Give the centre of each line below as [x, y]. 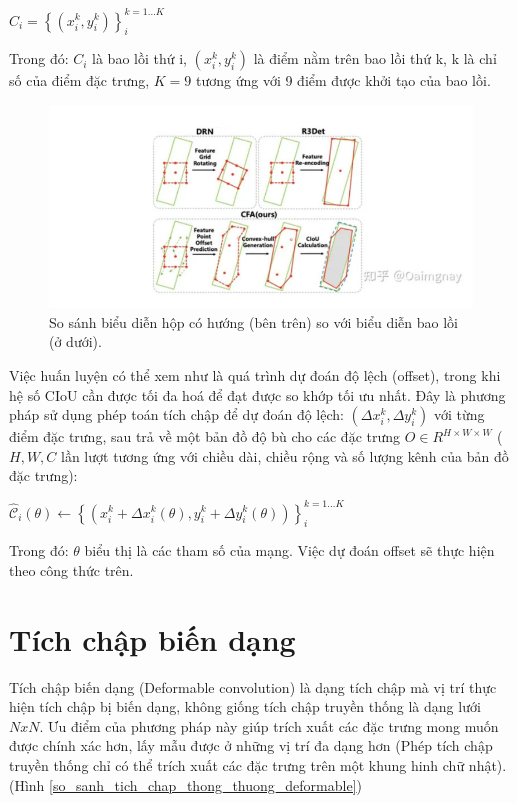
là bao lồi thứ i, [139, 58]
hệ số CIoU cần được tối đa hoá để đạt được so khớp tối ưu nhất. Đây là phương [257, 394]
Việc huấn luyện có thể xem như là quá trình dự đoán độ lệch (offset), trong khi [255, 375]
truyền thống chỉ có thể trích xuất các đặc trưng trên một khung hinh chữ [237, 764]
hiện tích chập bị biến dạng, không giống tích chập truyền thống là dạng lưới [245, 706]
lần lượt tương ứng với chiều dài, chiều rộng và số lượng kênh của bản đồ [285, 455]
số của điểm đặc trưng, [79, 80]
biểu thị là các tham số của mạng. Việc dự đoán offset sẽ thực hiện [289, 550]
